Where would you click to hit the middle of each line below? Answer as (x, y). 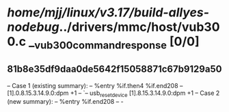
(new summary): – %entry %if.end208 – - (66, 102)
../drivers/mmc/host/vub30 (139, 27)
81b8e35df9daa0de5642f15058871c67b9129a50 (114, 69)
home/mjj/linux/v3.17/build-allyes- (108, 13)
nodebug (33, 27)
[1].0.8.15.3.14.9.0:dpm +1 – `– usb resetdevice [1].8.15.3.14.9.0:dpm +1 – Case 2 (113, 94)
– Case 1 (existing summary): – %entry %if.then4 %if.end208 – (95, 85)
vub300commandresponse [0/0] (117, 43)
